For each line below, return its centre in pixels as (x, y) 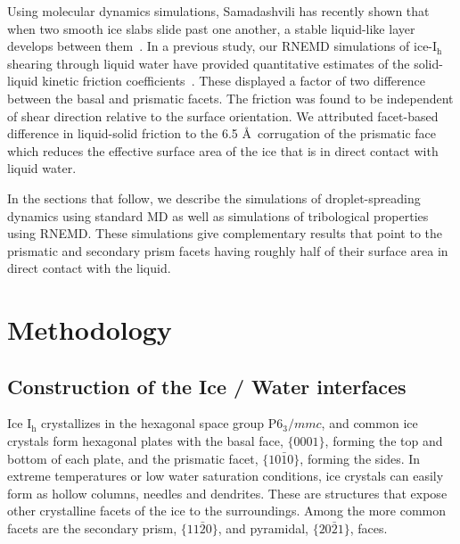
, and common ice (370, 423)
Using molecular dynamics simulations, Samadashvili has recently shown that (218, 11)
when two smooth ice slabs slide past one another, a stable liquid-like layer (211, 28)
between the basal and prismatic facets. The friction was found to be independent (230, 98)
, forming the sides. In (360, 458)
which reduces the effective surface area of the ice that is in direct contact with (223, 150)
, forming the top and (384, 441)
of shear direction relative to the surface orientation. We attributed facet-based (223, 115)
